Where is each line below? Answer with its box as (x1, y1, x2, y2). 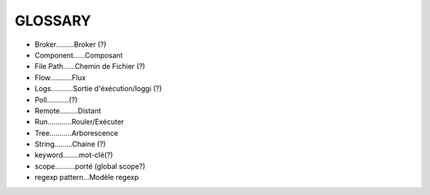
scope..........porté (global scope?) (34, 161, 146, 170)
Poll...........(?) (34, 95, 78, 105)
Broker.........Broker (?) (34, 40, 107, 49)
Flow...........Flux (34, 72, 87, 82)
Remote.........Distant (34, 105, 101, 115)
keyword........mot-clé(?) (34, 151, 113, 160)
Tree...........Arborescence (34, 128, 119, 138)
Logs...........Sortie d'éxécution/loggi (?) (34, 84, 162, 94)
